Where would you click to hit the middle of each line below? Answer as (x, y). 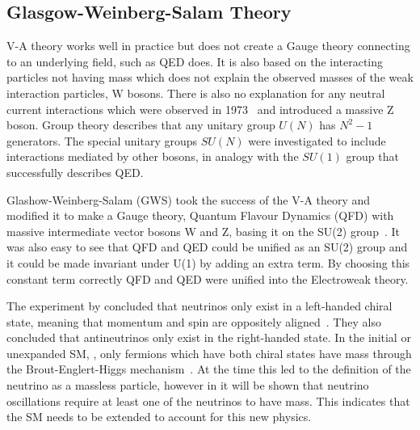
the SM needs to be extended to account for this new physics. (159, 417)
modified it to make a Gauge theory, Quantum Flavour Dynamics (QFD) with (200, 215)
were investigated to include (317, 140)
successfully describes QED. (75, 172)
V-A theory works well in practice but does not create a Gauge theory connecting (208, 46)
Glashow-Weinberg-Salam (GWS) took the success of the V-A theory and (189, 199)
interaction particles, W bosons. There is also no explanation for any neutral (196, 93)
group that (372, 156)
